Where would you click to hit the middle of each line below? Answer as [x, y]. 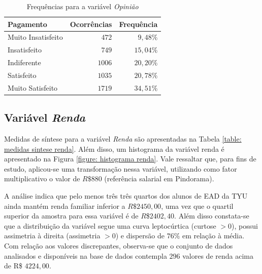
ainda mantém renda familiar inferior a [65, 205]
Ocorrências [91, 24]
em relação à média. [213, 236]
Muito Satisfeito [33, 87]
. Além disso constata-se [212, 216]
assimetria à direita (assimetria [52, 236]
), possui [245, 225]
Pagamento [27, 24]
